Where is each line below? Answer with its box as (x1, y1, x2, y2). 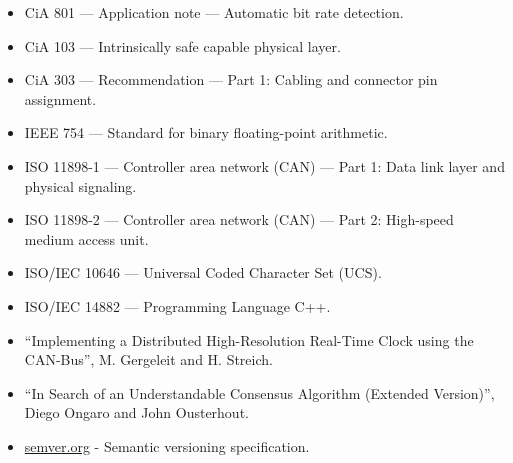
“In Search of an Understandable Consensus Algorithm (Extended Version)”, (24, 382, 495, 403)
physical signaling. (24, 175, 137, 196)
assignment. (24, 88, 97, 109)
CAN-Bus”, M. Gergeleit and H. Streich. (24, 349, 273, 370)
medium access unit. (24, 228, 149, 249)
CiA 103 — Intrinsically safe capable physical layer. (24, 35, 341, 56)
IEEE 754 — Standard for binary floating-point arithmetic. (24, 122, 388, 143)
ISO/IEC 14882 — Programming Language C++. (24, 295, 331, 316)
